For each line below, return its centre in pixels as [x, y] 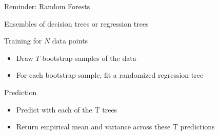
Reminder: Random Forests [47, 6]
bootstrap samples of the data [89, 58]
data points [70, 41]
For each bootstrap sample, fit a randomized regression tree [110, 75]
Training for [23, 41]
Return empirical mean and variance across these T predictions [115, 127]
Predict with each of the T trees [67, 109]
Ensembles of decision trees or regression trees [76, 23]
